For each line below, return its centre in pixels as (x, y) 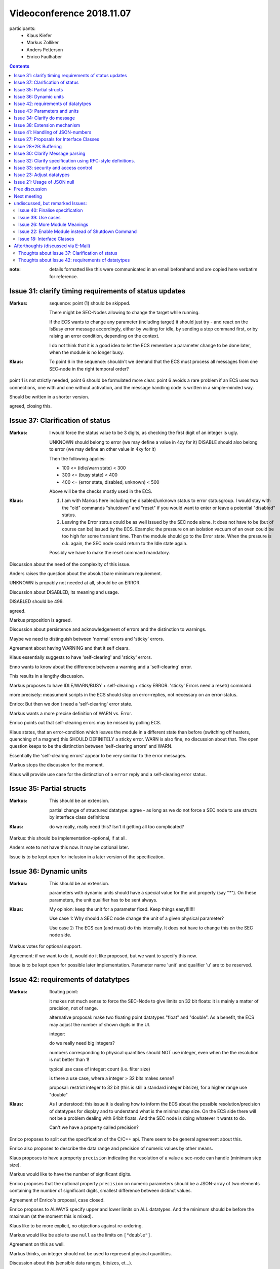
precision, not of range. (74, 1008)
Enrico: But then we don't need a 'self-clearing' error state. (71, 704)
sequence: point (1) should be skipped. (90, 303)
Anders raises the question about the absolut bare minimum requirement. (86, 573)
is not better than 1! (69, 1060)
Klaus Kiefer (39, 35)
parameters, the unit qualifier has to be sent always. (104, 900)
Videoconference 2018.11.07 (70, 13)
